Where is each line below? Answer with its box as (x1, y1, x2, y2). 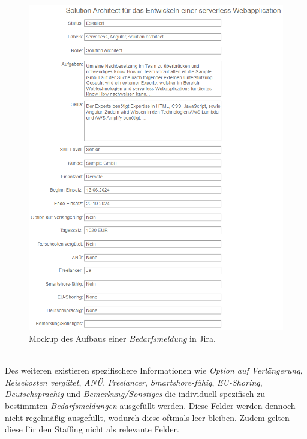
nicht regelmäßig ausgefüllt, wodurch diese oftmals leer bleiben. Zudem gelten (5, 411, 290, 423)
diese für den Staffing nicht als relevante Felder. (5, 423, 179, 435)
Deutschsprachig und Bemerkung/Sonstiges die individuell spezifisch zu (5, 387, 266, 400)
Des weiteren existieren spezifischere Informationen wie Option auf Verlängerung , (5, 364, 303, 377)
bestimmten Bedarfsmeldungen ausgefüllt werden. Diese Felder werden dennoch (5, 399, 296, 411)
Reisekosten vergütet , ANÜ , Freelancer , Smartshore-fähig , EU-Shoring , (5, 375, 263, 388)
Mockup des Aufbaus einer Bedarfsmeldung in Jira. (29, 332, 216, 344)
